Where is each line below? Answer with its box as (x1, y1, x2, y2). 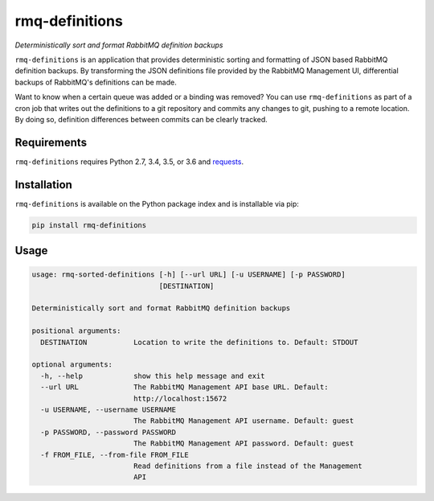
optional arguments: (31, 360, 113, 369)
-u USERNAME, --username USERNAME (40, 404, 177, 414)
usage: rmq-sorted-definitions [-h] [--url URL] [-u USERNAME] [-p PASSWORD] (31, 270, 346, 279)
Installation (14, 178, 72, 191)
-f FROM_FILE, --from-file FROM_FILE (40, 450, 189, 459)
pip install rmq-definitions (31, 220, 147, 229)
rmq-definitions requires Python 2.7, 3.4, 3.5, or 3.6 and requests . (14, 157, 244, 166)
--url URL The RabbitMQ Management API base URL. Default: (40, 383, 329, 392)
